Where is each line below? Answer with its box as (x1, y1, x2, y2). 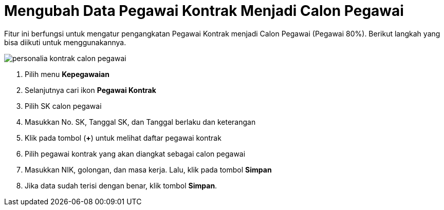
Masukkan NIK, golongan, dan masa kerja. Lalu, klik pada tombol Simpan (25, 165, 272, 174)
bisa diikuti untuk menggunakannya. (4, 37, 126, 47)
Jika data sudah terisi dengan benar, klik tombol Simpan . (25, 181, 217, 190)
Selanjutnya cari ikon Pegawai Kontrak (25, 85, 156, 94)
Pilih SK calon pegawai (25, 101, 102, 110)
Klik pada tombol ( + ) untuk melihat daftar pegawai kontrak (25, 133, 221, 142)
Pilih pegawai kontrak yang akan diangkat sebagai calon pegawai (25, 149, 246, 158)
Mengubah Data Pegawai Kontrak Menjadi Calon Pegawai (4, 2, 404, 20)
